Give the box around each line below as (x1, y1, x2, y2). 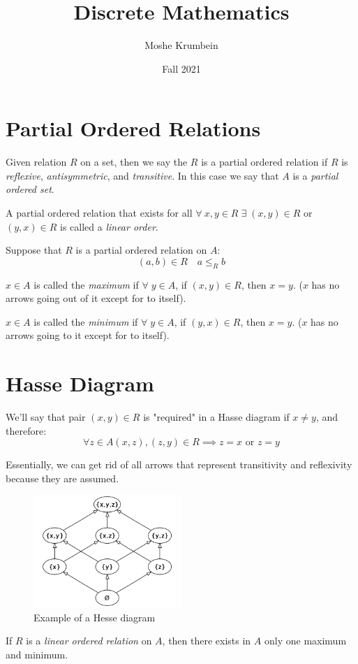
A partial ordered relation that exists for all (6, 205, 193, 220)
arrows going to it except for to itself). (6, 328, 170, 342)
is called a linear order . (59, 219, 158, 233)
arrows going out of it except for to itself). (6, 291, 186, 305)
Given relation (6, 154, 67, 169)
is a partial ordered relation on (75, 243, 207, 257)
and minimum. (6, 647, 68, 661)
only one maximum (264, 633, 347, 648)
